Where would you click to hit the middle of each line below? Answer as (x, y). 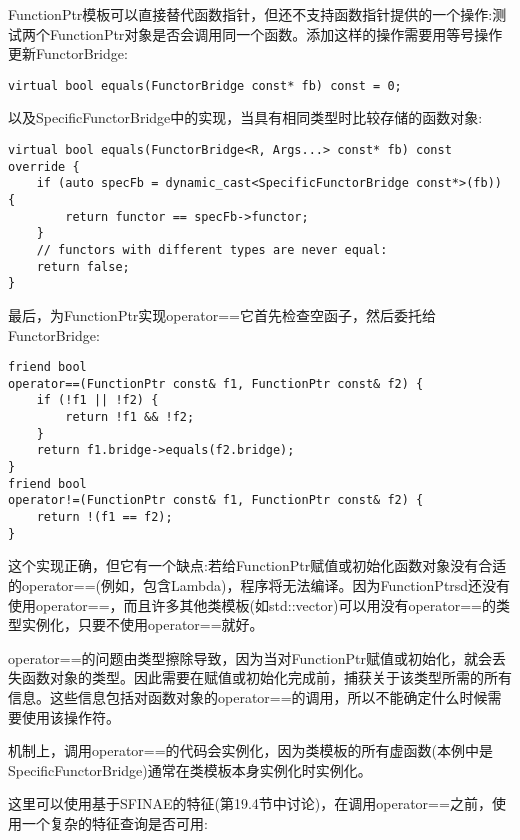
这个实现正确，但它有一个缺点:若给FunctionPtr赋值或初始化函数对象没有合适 (257, 565)
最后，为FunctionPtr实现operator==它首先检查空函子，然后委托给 (222, 314)
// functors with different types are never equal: (212, 249)
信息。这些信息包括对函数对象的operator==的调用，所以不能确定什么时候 (248, 696)
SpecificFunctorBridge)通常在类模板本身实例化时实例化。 (190, 769)
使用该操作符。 (70, 716)
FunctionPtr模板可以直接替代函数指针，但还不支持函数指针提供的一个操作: (250, 14)
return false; (83, 266)
